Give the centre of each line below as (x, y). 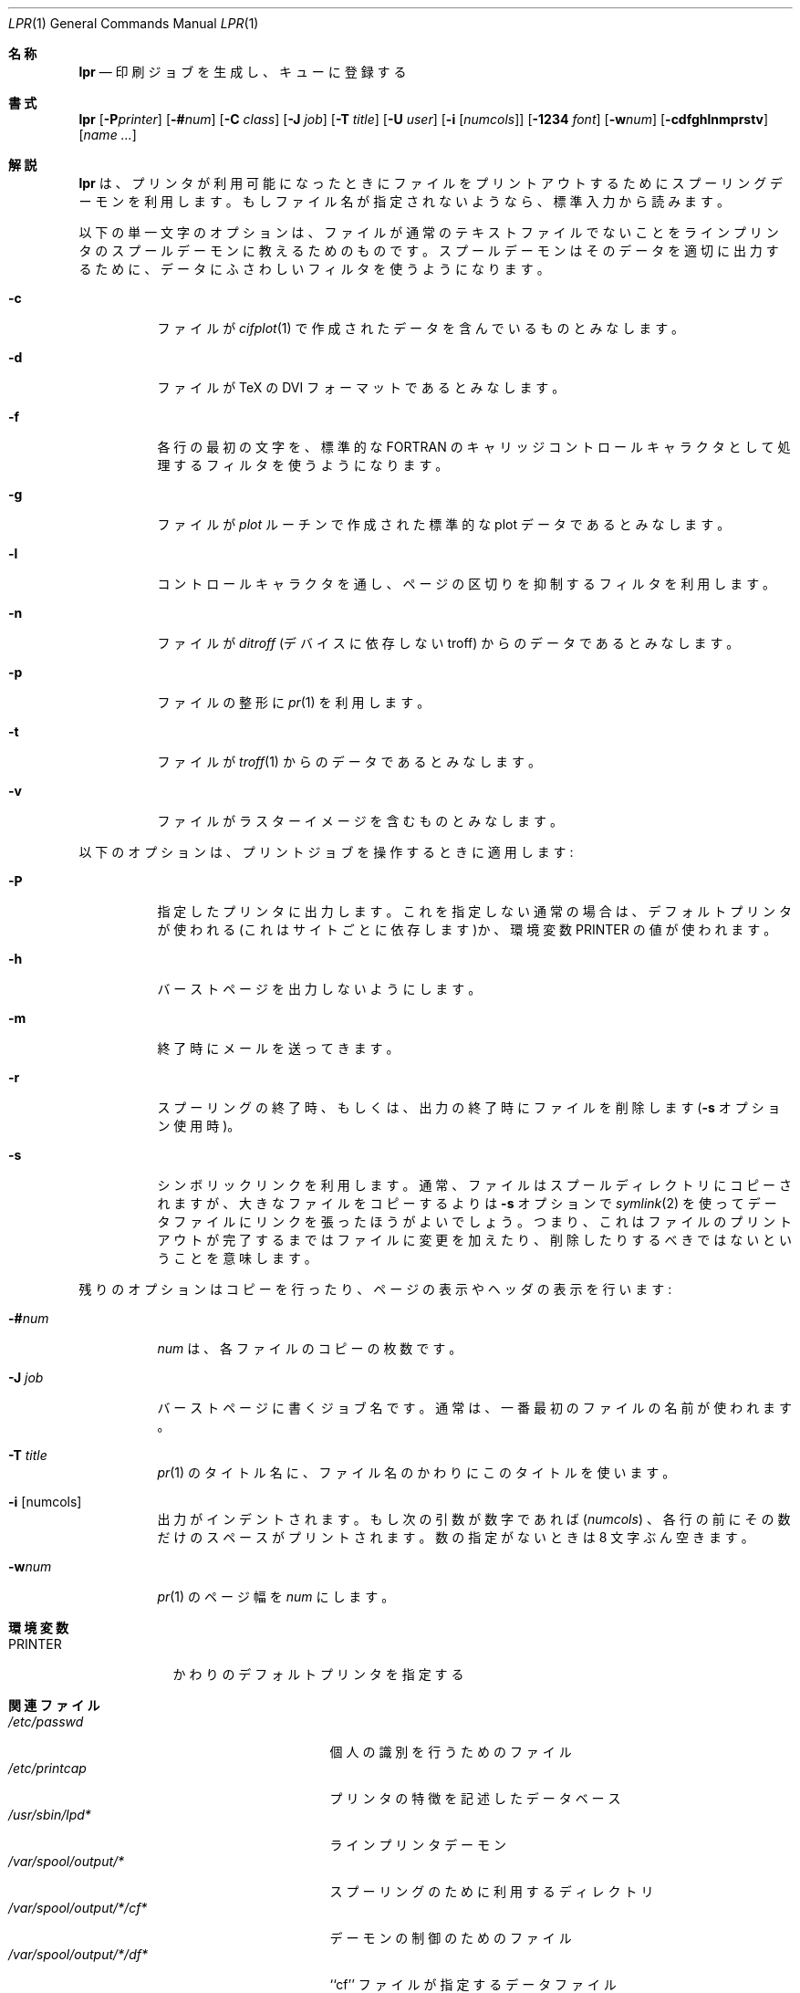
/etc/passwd (46, 1722)
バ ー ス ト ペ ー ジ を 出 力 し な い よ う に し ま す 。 (319, 989)
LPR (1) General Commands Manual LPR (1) (134, 23)
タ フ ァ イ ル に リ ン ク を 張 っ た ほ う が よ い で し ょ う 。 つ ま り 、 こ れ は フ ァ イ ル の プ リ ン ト (475, 1221)
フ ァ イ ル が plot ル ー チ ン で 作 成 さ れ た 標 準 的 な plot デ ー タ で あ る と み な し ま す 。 (444, 524)
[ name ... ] (108, 135)
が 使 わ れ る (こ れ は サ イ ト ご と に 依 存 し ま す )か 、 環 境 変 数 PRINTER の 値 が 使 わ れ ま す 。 (467, 929)
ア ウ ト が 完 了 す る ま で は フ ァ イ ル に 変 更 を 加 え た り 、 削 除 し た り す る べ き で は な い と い (475, 1240)
